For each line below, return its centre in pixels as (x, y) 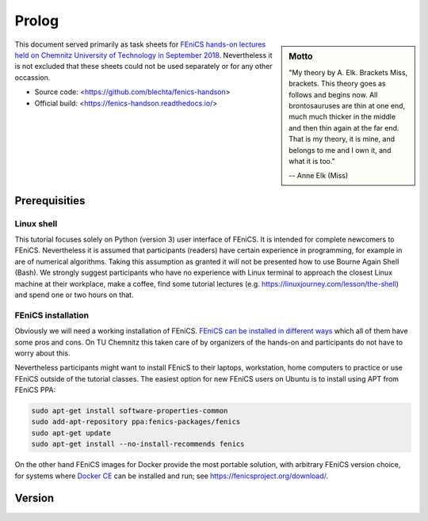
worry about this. (42, 353)
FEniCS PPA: (35, 390)
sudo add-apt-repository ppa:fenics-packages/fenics (136, 422)
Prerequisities (50, 201)
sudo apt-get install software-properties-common (130, 411)
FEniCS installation (52, 315)
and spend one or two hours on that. (74, 295)
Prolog (37, 21)
